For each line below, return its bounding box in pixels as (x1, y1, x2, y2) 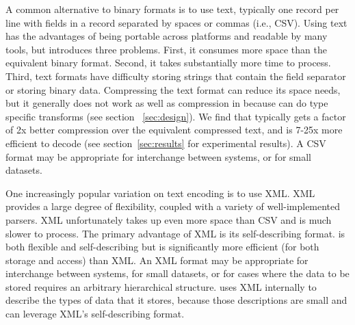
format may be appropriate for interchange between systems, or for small (5, 149, 312, 164)
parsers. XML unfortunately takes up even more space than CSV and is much (5, 212, 332, 226)
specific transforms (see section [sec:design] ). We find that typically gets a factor (5, 109, 346, 123)
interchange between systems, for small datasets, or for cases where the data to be (5, 266, 350, 281)
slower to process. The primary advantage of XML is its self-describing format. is (5, 226, 345, 240)
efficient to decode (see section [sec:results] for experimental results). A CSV (5, 135, 326, 150)
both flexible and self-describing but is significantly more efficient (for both (5, 239, 319, 254)
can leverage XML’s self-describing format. (5, 307, 185, 321)
